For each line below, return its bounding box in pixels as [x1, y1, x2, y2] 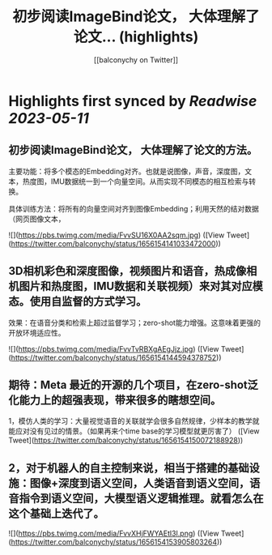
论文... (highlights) [73, 28, 199, 46]
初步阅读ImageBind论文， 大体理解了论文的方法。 [8, 143, 257, 157]
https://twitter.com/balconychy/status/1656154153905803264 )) [11, 537, 223, 547]
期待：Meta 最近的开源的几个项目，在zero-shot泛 [8, 378, 259, 391]
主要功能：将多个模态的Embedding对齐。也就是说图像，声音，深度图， [8, 166, 245, 176]
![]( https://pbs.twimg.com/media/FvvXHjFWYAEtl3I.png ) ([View [8, 528, 219, 539]
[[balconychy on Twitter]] [93, 54, 179, 65]
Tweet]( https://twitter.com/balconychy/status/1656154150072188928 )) [8, 435, 244, 446]
